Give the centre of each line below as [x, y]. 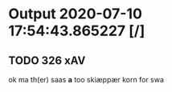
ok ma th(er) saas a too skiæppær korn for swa [86, 80]
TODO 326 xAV [47, 60]
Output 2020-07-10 [76, 14]
